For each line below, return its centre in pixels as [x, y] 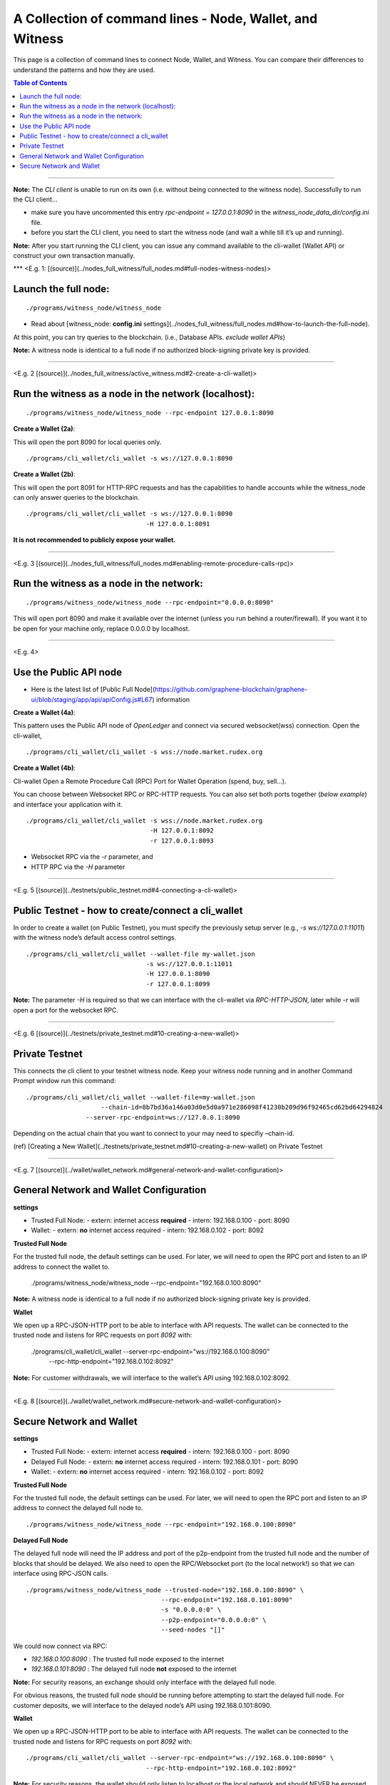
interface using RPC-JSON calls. [61, 1574]
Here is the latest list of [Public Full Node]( [93, 690]
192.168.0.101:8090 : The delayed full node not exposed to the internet [134, 1669]
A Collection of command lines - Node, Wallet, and [165, 19]
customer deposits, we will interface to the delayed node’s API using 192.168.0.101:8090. [143, 1705]
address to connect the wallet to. [61, 1267]
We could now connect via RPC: [60, 1646]
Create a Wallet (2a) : [44, 429]
